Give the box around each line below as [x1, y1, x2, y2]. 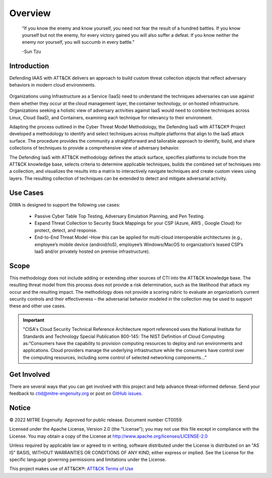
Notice [9, 403, 31, 412]
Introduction [9, 61, 49, 70]
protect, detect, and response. [34, 227, 98, 233]
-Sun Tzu [22, 48, 41, 54]
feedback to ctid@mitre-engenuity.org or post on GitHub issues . [9, 390, 143, 396]
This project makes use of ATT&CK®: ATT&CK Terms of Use [9, 466, 133, 472]
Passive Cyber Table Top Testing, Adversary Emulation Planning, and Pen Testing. [34, 213, 205, 219]
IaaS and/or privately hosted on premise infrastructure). [34, 248, 150, 254]
